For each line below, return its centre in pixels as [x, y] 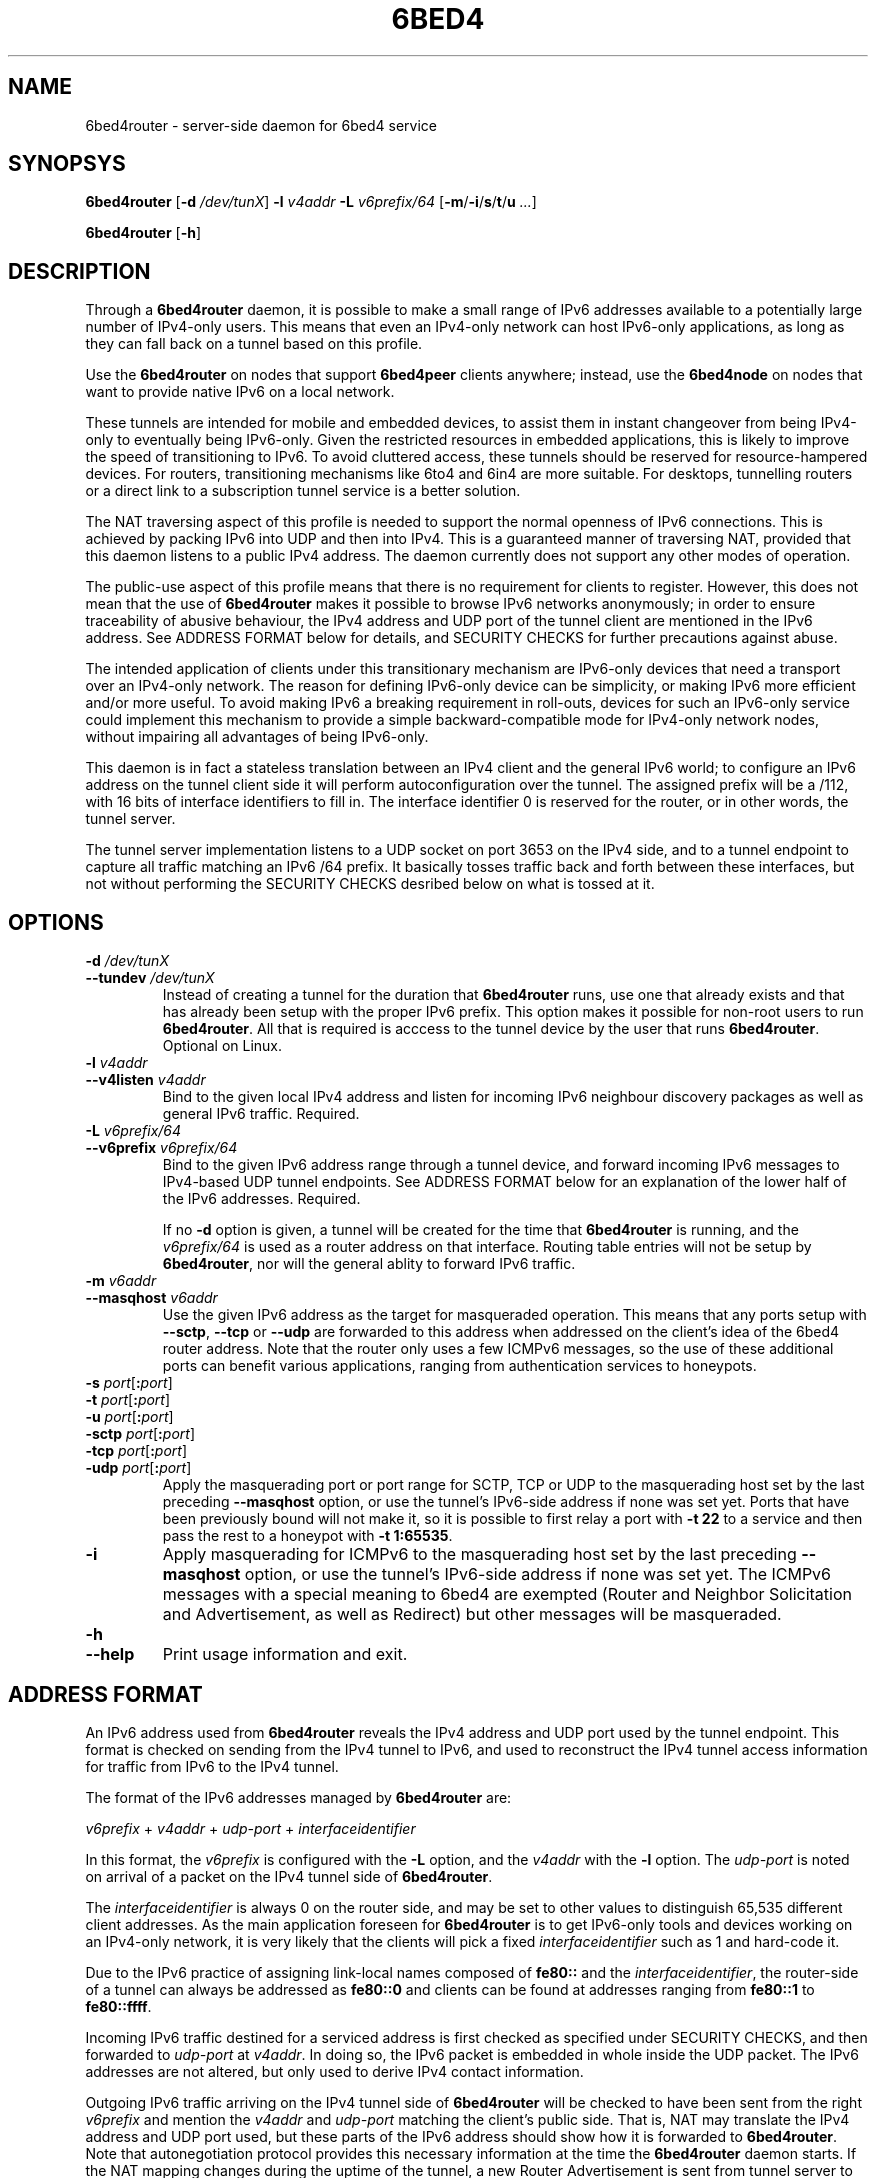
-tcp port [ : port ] [136, 1451]
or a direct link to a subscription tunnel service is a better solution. [303, 491]
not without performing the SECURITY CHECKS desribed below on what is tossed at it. [370, 884]
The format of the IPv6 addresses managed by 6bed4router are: [298, 1797]
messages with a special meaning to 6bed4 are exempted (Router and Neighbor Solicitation [507, 1594]
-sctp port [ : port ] [140, 1434]
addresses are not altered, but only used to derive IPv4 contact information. [334, 2071]
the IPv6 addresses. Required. [261, 1199]
